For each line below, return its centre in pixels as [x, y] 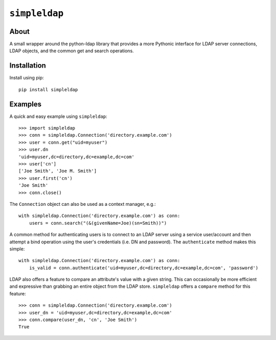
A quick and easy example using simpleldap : [58, 116]
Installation [28, 66]
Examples [26, 104]
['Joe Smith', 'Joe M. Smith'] [58, 171]
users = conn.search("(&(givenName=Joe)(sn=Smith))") [98, 223]
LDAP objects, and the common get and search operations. [72, 51]
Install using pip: [27, 78]
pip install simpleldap [48, 89]
